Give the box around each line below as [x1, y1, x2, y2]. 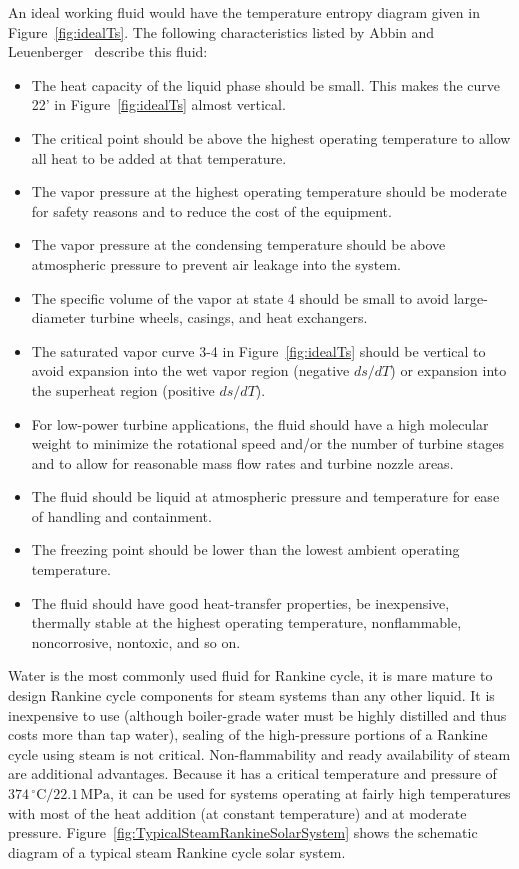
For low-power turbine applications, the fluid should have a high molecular [31, 413, 489, 434]
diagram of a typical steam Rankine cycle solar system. [8, 841, 346, 862]
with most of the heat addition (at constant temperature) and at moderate [8, 802, 467, 823]
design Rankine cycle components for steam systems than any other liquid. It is [8, 685, 495, 706]
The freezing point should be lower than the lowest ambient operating [31, 539, 460, 560]
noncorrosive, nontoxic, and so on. [31, 631, 241, 652]
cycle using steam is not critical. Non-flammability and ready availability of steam [8, 743, 511, 764]
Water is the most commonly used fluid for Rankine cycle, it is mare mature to [8, 665, 493, 686]
